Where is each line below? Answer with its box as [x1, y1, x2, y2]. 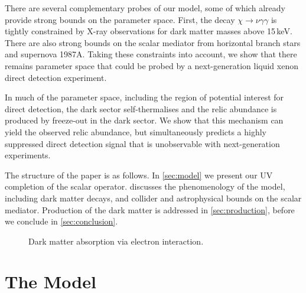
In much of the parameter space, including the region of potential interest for [5, 91, 284, 103]
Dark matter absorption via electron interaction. [28, 235, 204, 247]
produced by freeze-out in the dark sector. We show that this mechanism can [5, 114, 284, 126]
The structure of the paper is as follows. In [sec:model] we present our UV [5, 168, 273, 181]
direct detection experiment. [5, 71, 107, 83]
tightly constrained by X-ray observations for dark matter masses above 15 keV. [5, 25, 292, 37]
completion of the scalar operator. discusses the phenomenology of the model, [5, 180, 285, 193]
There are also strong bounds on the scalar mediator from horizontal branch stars [5, 36, 301, 48]
